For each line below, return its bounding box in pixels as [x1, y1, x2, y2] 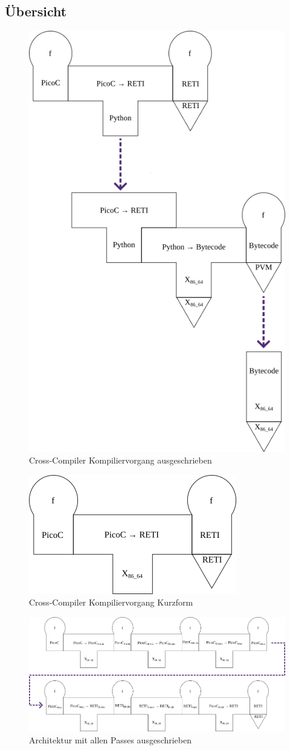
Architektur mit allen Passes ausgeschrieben [29, 734, 192, 746]
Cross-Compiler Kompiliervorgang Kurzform [29, 596, 193, 609]
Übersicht [5, 2, 67, 21]
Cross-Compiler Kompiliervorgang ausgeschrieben [29, 454, 212, 467]
